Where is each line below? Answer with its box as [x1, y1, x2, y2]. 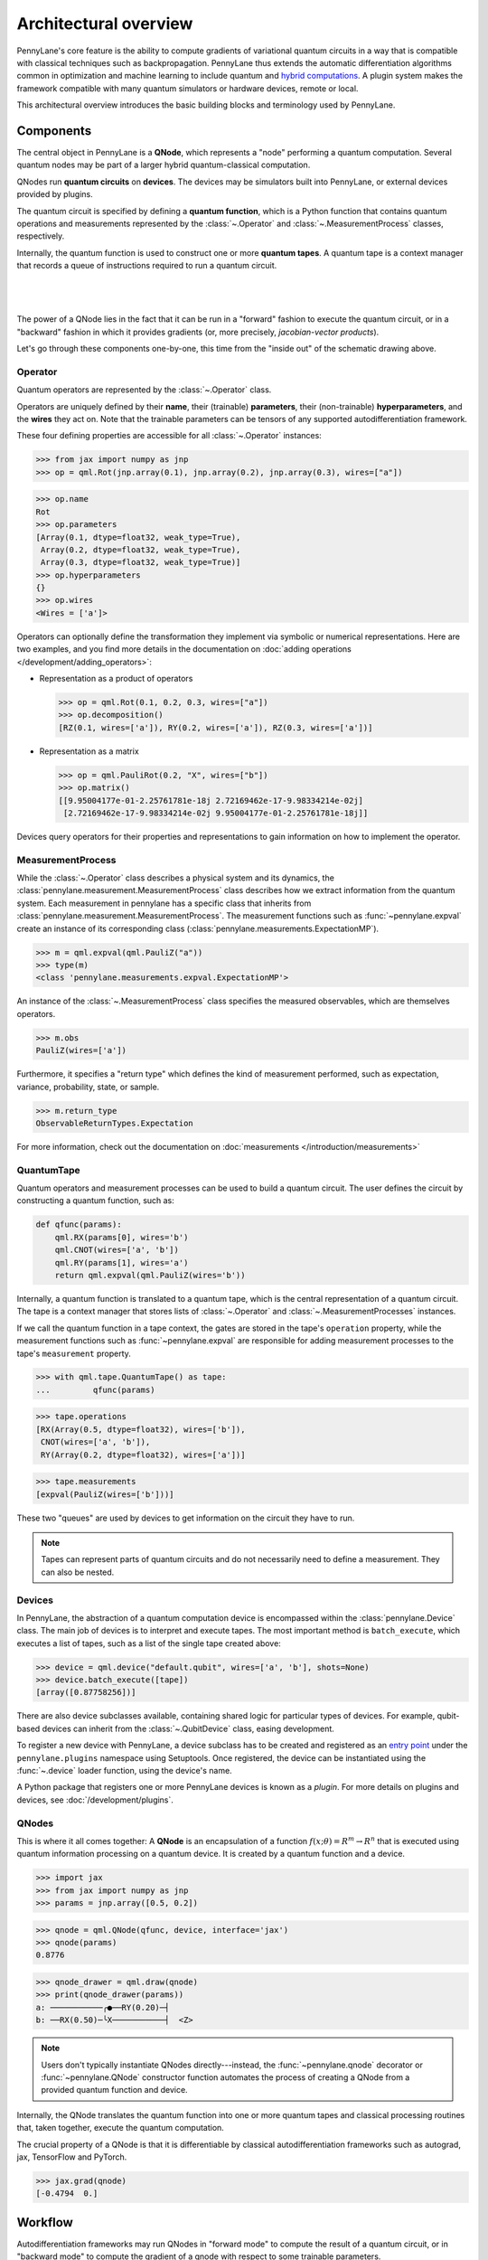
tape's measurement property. [16, 1348, 131, 1359]
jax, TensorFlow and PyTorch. [16, 2152, 127, 2162]
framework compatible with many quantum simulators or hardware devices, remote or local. [16, 82, 359, 94]
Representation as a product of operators [39, 673, 193, 684]
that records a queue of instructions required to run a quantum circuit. [16, 260, 277, 271]
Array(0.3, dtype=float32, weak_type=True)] [41, 557, 241, 568]
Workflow [16, 2215, 74, 2230]
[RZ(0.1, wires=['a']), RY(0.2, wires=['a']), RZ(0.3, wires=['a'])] [58, 722, 373, 732]
